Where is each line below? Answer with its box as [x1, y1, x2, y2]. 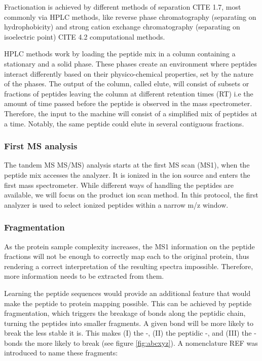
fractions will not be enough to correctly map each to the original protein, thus [4, 251, 249, 261]
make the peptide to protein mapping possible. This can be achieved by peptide [4, 298, 252, 308]
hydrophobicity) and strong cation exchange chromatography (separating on [4, 21, 240, 32]
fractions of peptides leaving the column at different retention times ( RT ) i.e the [4, 88, 253, 99]
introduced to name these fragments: [4, 347, 118, 358]
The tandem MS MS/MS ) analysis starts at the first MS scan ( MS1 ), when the [4, 159, 250, 170]
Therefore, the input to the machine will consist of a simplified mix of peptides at [4, 108, 257, 118]
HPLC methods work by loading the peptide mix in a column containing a [4, 48, 236, 59]
